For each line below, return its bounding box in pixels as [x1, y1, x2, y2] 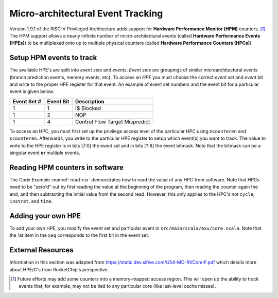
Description [75, 98, 105, 105]
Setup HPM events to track [9, 53, 97, 62]
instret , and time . [9, 198, 53, 204]
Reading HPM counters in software [9, 163, 124, 172]
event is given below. [9, 88, 54, 95]
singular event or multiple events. [9, 150, 81, 156]
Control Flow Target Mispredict [75, 118, 150, 125]
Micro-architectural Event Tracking [9, 8, 163, 19]
